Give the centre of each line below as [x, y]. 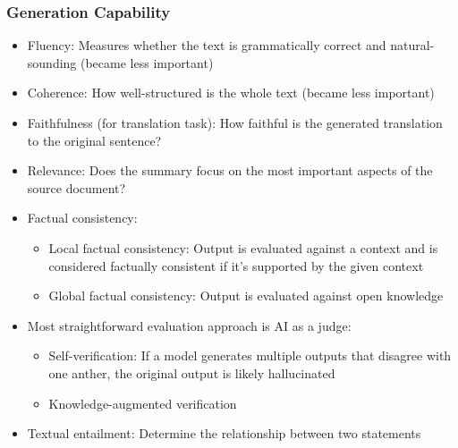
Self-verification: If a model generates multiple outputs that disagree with [250, 355]
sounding [52, 62]
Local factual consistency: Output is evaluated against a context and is [243, 247]
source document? [76, 187]
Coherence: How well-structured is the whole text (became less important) [231, 93]
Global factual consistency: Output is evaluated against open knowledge [246, 296]
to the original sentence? [94, 140]
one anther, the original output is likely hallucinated [192, 372]
